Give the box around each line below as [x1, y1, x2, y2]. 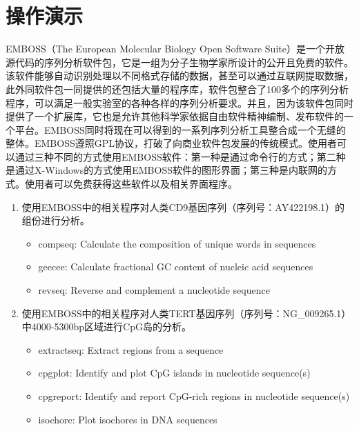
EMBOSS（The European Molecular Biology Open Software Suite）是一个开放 [6, 41, 345, 56]
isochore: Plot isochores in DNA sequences [38, 412, 217, 426]
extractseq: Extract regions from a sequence [38, 342, 224, 357]
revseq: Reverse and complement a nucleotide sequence [38, 283, 270, 297]
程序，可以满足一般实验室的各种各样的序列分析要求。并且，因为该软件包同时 [6, 95, 353, 110]
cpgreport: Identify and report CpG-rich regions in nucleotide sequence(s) [38, 389, 350, 403]
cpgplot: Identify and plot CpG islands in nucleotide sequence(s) [38, 365, 311, 380]
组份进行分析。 [21, 213, 90, 228]
